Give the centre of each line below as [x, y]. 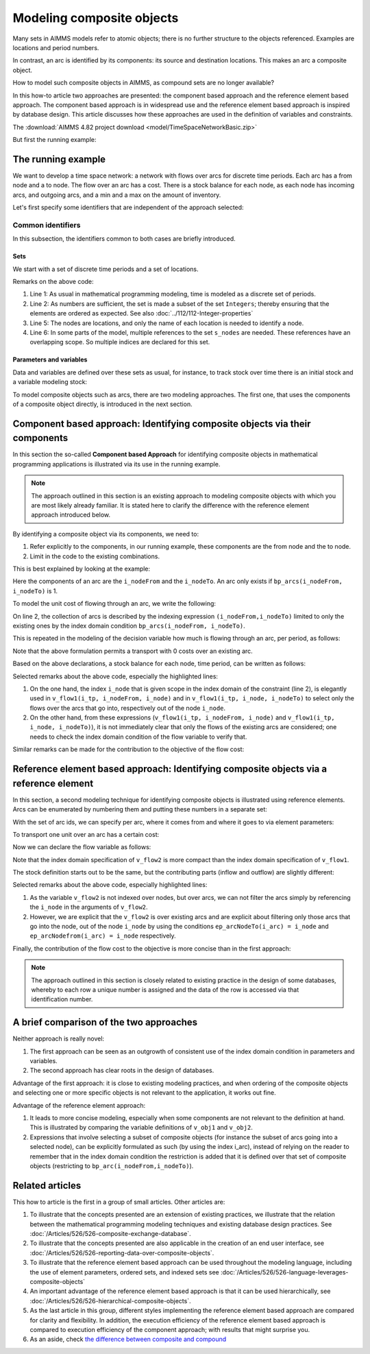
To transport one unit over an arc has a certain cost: [86, 834]
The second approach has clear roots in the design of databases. [122, 1071]
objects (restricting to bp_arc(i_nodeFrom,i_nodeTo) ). [112, 1165]
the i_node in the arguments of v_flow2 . [89, 907]
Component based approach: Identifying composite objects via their [162, 424]
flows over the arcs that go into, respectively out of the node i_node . [128, 708]
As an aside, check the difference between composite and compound [128, 1339]
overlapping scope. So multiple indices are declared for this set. [120, 342]
